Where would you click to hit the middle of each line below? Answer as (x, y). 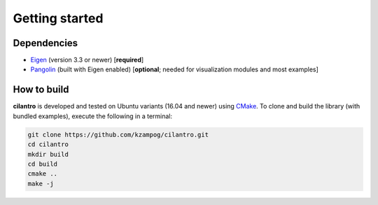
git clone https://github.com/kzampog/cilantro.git (118, 134)
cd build (43, 164)
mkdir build (48, 154)
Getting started (58, 18)
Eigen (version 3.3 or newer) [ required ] (87, 60)
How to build (41, 90)
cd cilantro (48, 144)
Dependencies (45, 43)
